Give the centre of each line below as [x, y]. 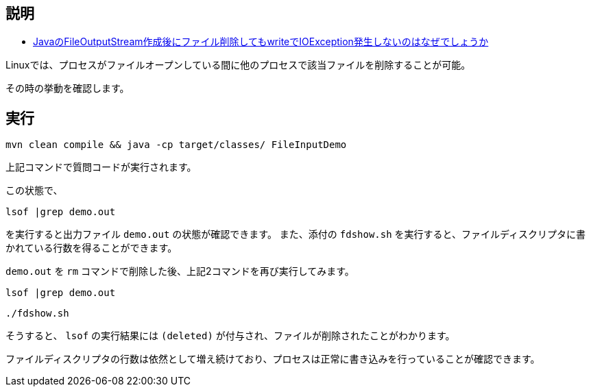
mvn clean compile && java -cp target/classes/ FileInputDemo [176, 145]
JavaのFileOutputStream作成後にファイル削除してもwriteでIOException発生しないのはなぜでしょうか [261, 42]
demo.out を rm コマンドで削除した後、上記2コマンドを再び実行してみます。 [180, 271]
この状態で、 [34, 191]
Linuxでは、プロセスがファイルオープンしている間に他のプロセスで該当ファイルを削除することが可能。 [238, 65]
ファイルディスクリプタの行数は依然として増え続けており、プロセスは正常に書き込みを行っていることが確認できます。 [273, 359]
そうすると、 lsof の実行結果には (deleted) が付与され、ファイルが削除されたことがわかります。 [230, 336]
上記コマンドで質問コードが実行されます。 [101, 167]
